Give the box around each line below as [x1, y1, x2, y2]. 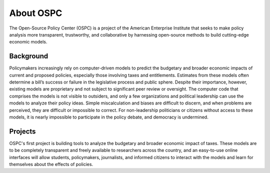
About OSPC [9, 7, 62, 18]
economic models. [9, 39, 47, 45]
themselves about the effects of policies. [9, 161, 93, 167]
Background [9, 52, 48, 60]
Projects [9, 127, 36, 135]
